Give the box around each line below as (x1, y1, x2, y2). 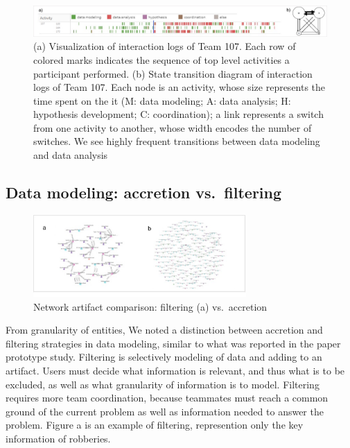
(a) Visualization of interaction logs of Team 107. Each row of (33, 39, 296, 53)
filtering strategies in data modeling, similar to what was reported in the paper (6, 336, 341, 350)
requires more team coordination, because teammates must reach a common (6, 390, 329, 405)
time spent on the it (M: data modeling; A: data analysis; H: (33, 93, 291, 107)
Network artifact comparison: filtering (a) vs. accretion (33, 299, 268, 313)
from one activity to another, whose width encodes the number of (33, 120, 312, 135)
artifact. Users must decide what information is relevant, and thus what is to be (6, 363, 345, 378)
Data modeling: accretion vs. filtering (6, 182, 282, 203)
